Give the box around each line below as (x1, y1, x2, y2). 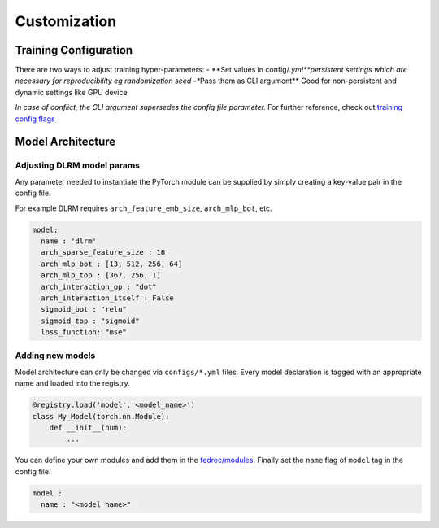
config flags (15, 114, 56, 124)
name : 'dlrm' (41, 236, 98, 246)
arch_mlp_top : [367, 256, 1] (41, 271, 162, 280)
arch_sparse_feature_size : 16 (41, 248, 166, 257)
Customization (15, 12, 117, 30)
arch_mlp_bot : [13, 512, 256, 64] (41, 259, 183, 268)
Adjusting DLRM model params (15, 159, 140, 171)
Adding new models (15, 350, 96, 361)
